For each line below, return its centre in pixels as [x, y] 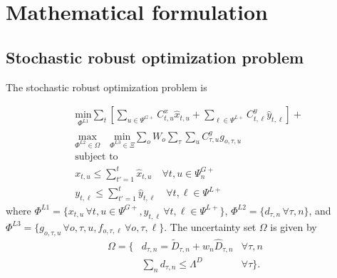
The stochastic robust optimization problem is [107, 87]
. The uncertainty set [210, 226]
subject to [97, 157]
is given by [294, 226]
